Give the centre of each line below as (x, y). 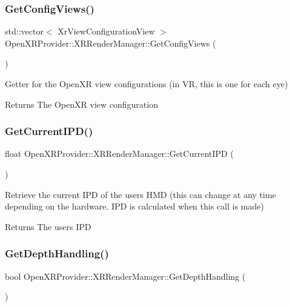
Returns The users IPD (48, 226)
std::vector (24, 31)
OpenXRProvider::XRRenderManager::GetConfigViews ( (111, 43)
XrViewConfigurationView (106, 31)
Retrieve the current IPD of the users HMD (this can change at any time (141, 194)
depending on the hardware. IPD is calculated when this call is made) (134, 206)
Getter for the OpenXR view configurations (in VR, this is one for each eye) (147, 84)
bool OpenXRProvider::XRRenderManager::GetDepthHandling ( (125, 276)
